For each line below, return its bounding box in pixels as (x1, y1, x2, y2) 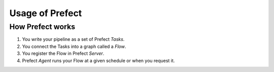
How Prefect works (9, 22, 76, 31)
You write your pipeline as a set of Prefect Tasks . (22, 36, 125, 42)
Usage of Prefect (9, 8, 82, 19)
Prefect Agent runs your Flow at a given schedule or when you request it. (22, 57, 175, 63)
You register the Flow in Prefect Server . (22, 50, 105, 56)
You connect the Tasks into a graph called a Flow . (22, 43, 126, 49)
